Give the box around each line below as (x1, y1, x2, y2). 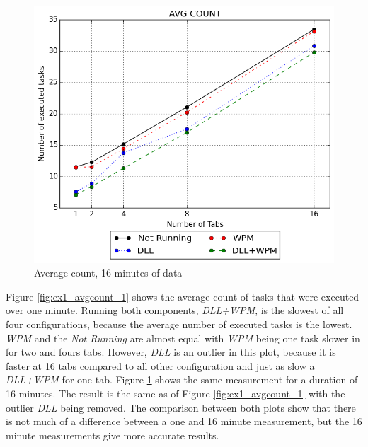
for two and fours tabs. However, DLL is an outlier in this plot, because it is (6, 344, 336, 359)
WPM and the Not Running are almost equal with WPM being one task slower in (6, 330, 360, 345)
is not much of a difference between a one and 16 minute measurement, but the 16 (6, 414, 362, 429)
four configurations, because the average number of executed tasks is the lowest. (6, 317, 352, 332)
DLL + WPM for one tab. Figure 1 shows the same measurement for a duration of (6, 372, 358, 387)
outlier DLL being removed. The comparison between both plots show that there (6, 400, 356, 414)
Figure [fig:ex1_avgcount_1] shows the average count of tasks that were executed (6, 289, 360, 303)
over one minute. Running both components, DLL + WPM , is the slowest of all (6, 303, 344, 318)
